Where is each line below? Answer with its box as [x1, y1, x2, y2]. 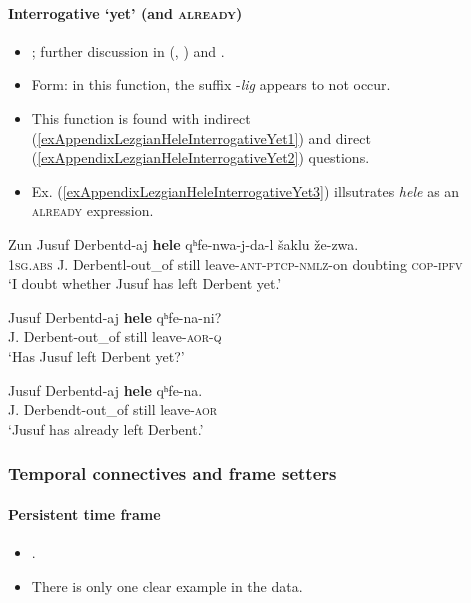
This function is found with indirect [31, 107, 251, 128]
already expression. [31, 200, 154, 221]
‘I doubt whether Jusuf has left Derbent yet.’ [8, 273, 282, 294]
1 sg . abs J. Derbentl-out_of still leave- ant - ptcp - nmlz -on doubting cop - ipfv [8, 253, 463, 274]
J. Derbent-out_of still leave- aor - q [8, 326, 222, 347]
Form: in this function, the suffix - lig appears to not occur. [31, 74, 391, 95]
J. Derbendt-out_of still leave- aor [8, 399, 218, 420]
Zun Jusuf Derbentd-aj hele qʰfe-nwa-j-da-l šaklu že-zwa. [8, 233, 359, 254]
